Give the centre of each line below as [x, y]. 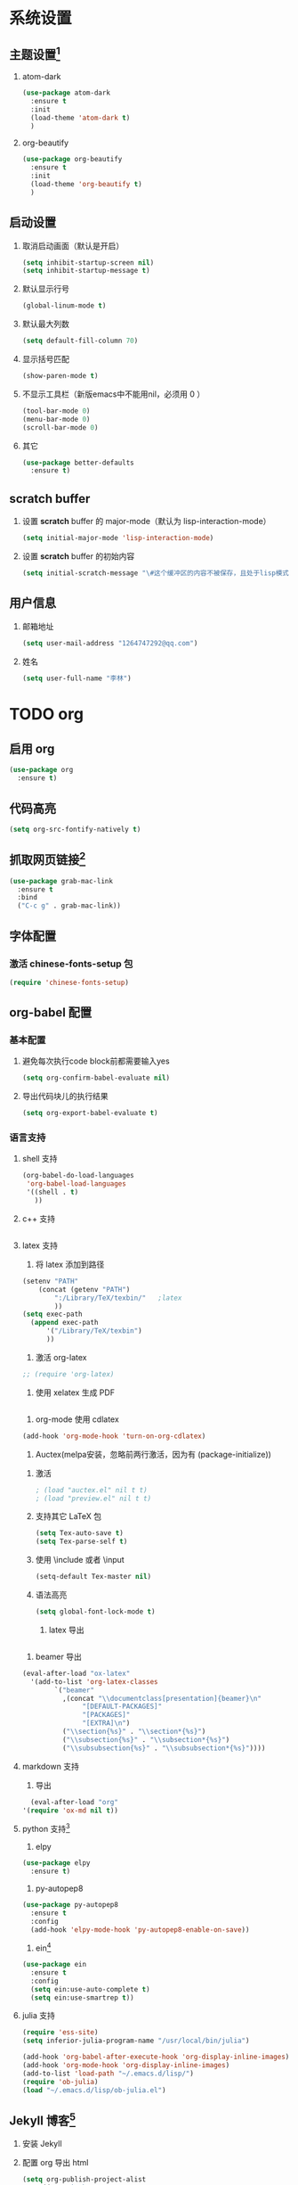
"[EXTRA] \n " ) [106, 1723]
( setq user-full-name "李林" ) [77, 678]
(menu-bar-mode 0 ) [56, 419]
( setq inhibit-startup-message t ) [86, 271]
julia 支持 [39, 2016]
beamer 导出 [58, 1656]
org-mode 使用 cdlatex [77, 1419]
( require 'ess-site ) [60, 2033]
